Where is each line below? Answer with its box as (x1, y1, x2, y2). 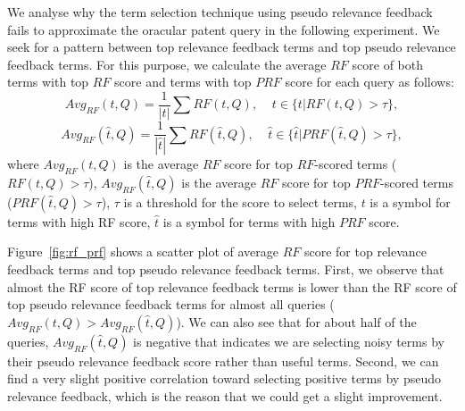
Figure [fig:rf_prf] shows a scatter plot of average (7, 242, 278, 261)
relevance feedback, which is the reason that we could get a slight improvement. (7, 386, 443, 405)
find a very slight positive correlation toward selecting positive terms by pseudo (7, 369, 441, 388)
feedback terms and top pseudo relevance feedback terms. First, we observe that (7, 259, 444, 278)
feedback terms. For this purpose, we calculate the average (7, 55, 327, 73)
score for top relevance (303, 242, 428, 261)
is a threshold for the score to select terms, (123, 192, 357, 211)
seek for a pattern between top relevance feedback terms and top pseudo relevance (7, 38, 456, 56)
